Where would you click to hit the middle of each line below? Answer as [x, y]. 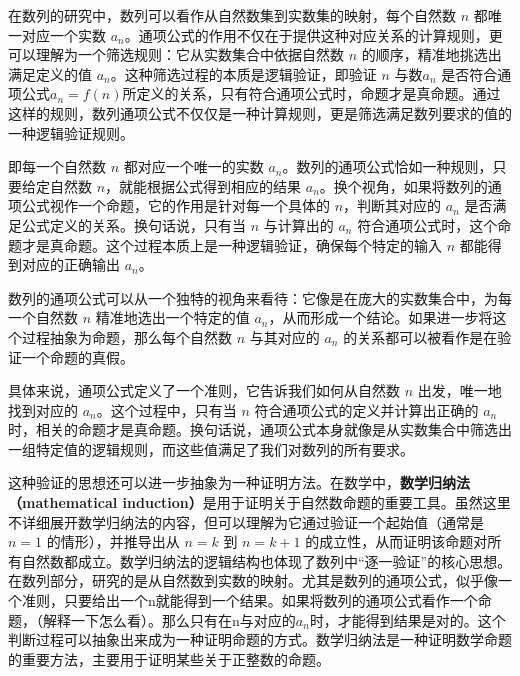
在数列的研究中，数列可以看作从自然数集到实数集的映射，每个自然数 [232, 15]
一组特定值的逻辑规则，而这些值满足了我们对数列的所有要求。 [211, 448]
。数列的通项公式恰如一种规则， [387, 166]
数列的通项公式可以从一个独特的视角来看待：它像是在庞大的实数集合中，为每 [260, 297]
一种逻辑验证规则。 [71, 132]
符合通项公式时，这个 [427, 224]
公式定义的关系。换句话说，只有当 [133, 224]
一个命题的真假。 [77, 356]
